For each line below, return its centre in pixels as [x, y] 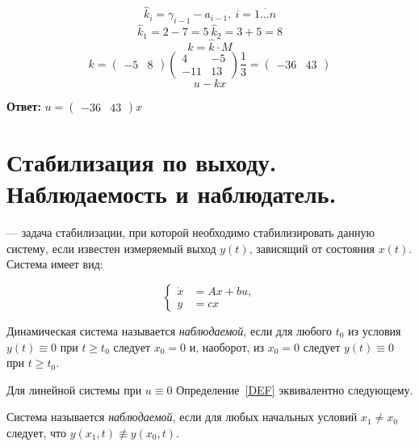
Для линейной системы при [74, 389]
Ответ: [24, 105]
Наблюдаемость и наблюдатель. [172, 194]
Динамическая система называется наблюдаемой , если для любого [169, 331]
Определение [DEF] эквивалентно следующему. [295, 389]
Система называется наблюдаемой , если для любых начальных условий [182, 417]
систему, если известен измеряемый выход [111, 248]
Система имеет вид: [55, 264]
